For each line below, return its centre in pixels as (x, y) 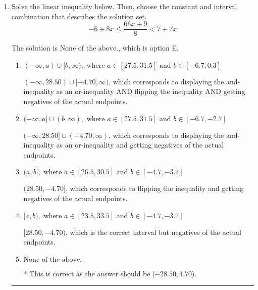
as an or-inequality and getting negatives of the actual (140, 145)
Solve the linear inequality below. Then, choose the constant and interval (124, 6)
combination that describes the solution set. (79, 16)
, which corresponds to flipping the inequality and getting (154, 188)
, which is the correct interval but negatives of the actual (153, 232)
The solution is (34, 48)
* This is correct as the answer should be (87, 273)
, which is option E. (148, 48)
